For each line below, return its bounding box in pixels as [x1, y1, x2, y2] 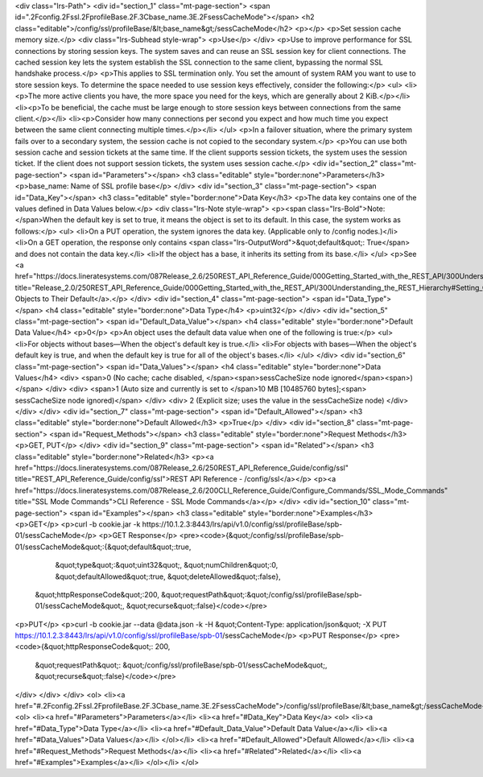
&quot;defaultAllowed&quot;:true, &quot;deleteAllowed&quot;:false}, [55, 572, 281, 581]
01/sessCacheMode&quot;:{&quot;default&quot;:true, [14, 542, 192, 552]
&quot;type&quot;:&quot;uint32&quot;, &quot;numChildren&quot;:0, [55, 560, 279, 570]
